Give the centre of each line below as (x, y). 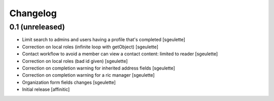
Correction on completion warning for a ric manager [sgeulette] (88, 75)
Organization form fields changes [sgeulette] (69, 82)
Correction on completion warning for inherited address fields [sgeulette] (98, 68)
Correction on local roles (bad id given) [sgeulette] (75, 61)
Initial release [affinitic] (46, 89)
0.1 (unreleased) (37, 27)
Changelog (33, 13)
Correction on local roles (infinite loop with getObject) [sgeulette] (90, 47)
